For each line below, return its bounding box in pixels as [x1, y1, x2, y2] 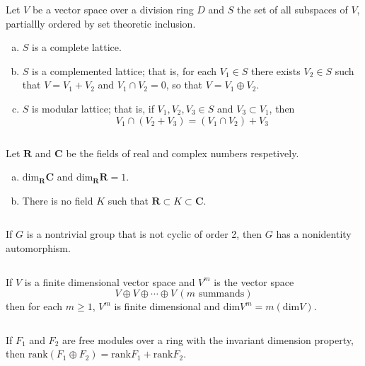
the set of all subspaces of [237, 2, 348, 16]
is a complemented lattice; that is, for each [32, 63, 217, 78]
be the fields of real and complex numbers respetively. [66, 145, 299, 160]
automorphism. [6, 240, 71, 255]
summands [198, 289, 245, 299]
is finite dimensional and [114, 299, 221, 314]
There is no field [22, 193, 93, 207]
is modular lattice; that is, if [32, 101, 154, 115]
